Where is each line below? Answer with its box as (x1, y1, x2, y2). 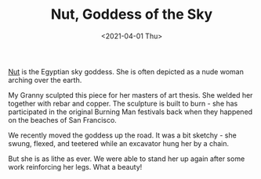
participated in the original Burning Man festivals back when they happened (8, 107, 253, 116)
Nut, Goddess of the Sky (50, 5, 213, 23)
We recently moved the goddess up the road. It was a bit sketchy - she (8, 131, 237, 140)
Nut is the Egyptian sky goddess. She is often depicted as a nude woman (8, 66, 245, 76)
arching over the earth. (8, 75, 82, 84)
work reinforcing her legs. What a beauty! (8, 162, 143, 171)
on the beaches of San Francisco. (8, 115, 118, 124)
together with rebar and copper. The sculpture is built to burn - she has (8, 98, 238, 108)
